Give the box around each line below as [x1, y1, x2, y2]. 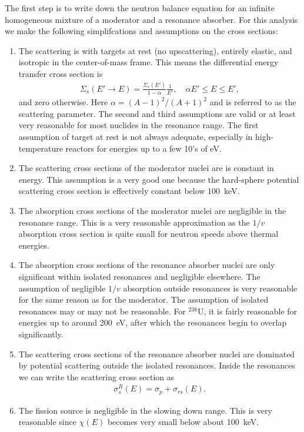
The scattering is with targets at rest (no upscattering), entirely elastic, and [18, 44, 292, 56]
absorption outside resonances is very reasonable [123, 282, 298, 294]
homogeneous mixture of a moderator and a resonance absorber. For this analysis [5, 13, 298, 25]
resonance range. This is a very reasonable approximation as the [18, 216, 250, 228]
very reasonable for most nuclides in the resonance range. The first [18, 119, 259, 131]
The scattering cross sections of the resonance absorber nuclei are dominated [18, 347, 295, 360]
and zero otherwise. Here [18, 96, 108, 108]
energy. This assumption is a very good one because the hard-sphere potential [18, 173, 299, 185]
